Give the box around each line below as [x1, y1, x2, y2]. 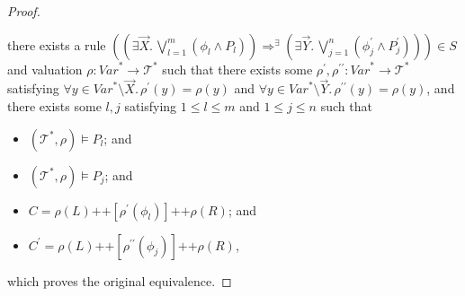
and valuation [7, 59, 83, 78]
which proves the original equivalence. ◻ [7, 271, 232, 290]
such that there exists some [162, 59, 313, 78]
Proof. [7, 2, 40, 20]
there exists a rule [7, 35, 106, 54]
